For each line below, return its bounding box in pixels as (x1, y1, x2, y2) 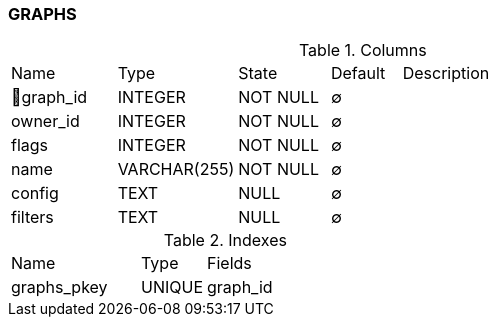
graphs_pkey (11, 277, 108, 298)
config (11, 183, 59, 204)
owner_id (11, 111, 80, 132)
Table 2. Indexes (163, 230, 287, 251)
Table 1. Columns (298, 40, 427, 61)
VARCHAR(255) (117, 159, 235, 180)
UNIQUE (141, 277, 204, 298)
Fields (207, 253, 252, 274)
